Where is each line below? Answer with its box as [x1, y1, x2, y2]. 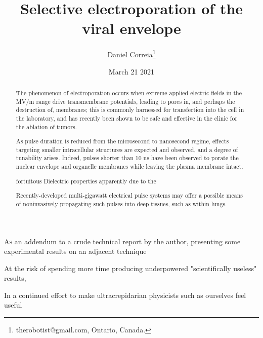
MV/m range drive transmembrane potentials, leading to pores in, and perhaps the [16, 97, 235, 105]
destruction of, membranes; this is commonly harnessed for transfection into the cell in [16, 105, 244, 114]
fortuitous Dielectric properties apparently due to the [16, 176, 156, 185]
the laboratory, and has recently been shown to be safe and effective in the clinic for [16, 114, 238, 122]
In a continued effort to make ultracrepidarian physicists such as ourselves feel [4, 289, 246, 300]
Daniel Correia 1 [107, 48, 156, 59]
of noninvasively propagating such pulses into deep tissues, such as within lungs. [16, 199, 227, 208]
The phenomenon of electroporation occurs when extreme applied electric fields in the [16, 88, 242, 97]
